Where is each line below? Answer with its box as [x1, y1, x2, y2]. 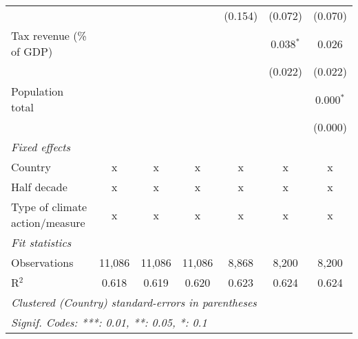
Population [11, 83, 64, 99]
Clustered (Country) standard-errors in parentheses [11, 294, 257, 310]
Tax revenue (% [11, 28, 87, 43]
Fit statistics [11, 234, 72, 250]
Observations [11, 254, 74, 270]
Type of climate [11, 199, 87, 215]
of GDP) [11, 43, 53, 59]
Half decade [11, 179, 67, 195]
